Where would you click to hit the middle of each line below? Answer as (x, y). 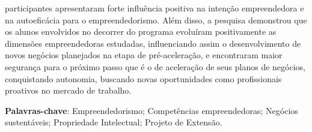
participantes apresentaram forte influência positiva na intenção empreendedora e (154, 8)
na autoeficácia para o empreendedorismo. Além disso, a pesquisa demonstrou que (156, 19)
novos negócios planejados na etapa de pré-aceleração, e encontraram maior (144, 55)
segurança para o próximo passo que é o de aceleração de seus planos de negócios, (155, 66)
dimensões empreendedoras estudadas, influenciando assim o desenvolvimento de (153, 43)
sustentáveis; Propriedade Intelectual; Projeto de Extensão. (114, 122)
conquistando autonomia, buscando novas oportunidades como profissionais (143, 78)
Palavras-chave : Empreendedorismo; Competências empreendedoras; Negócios (151, 110)
